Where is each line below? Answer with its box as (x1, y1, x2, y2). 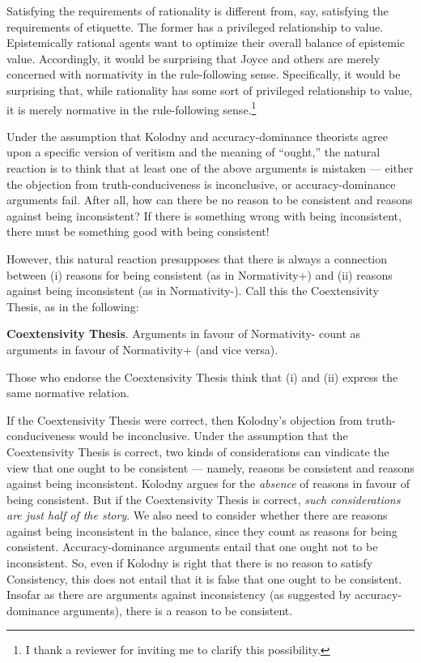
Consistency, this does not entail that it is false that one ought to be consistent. (6, 570, 402, 587)
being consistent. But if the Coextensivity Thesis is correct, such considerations (6, 490, 401, 507)
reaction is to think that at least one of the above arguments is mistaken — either (6, 160, 414, 176)
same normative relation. (6, 384, 130, 401)
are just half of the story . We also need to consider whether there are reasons (6, 507, 388, 524)
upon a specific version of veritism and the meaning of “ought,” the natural (6, 143, 381, 160)
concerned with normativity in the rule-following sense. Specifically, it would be (6, 66, 401, 83)
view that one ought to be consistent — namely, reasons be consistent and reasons (6, 459, 415, 476)
